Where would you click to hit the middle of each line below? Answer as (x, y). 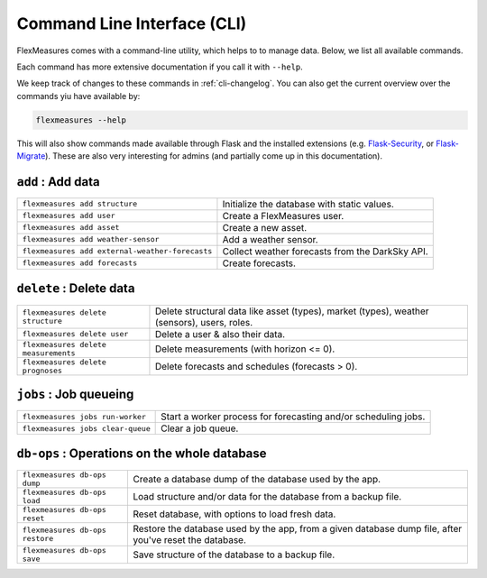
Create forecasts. (259, 263)
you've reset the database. (189, 539)
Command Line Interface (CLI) (132, 23)
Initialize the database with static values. (308, 204)
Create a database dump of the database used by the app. (257, 479)
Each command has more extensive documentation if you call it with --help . (160, 67)
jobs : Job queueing (75, 394)
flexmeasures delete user (75, 334)
